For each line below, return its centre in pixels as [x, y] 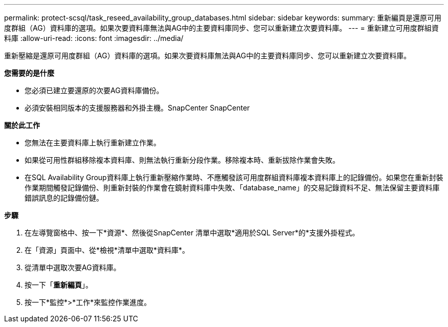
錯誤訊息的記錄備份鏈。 [64, 198]
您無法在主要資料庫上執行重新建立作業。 [93, 143]
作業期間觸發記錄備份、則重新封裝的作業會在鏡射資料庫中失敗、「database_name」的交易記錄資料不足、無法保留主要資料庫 [232, 188]
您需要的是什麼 [29, 73]
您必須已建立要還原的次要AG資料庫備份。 [94, 90]
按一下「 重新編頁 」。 [59, 285]
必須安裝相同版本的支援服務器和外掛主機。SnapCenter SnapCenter [137, 108]
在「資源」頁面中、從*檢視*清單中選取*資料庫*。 [107, 250]
